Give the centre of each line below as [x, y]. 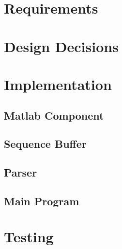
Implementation [58, 84]
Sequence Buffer [45, 144]
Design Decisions [61, 46]
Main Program [42, 201]
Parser [21, 172]
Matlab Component [54, 115]
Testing [29, 237]
